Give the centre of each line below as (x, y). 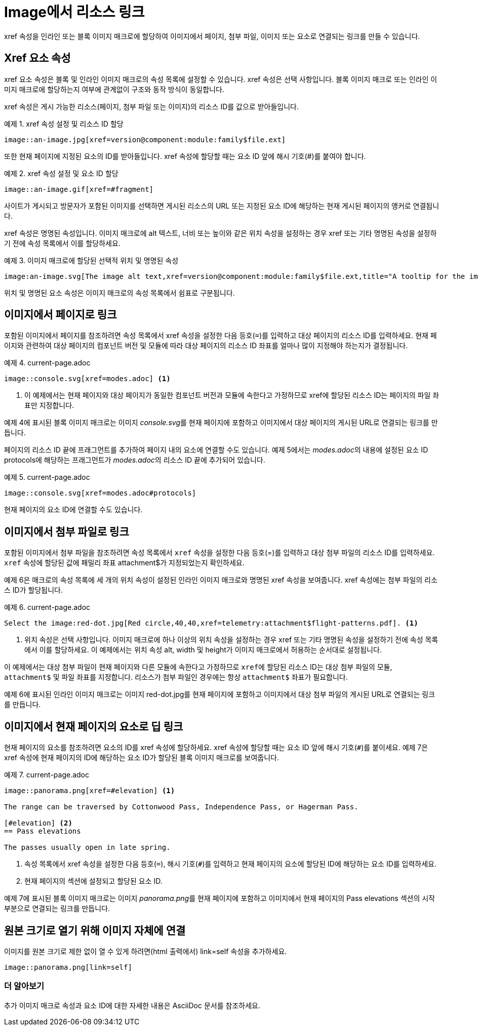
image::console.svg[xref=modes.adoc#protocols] (100, 493)
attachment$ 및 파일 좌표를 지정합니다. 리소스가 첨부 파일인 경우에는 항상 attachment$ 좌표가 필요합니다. (176, 677)
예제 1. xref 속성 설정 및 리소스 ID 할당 (64, 123)
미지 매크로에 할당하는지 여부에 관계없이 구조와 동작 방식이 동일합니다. (114, 89)
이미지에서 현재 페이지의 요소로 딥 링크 (94, 726)
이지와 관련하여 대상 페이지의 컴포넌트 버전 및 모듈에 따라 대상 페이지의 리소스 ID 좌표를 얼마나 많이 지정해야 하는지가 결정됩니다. (206, 346)
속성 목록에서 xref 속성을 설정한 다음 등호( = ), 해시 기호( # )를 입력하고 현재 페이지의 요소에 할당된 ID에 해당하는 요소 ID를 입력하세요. (231, 864)
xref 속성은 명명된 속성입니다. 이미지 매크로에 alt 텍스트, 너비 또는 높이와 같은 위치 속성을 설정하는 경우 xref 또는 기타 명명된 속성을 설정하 (221, 233)
